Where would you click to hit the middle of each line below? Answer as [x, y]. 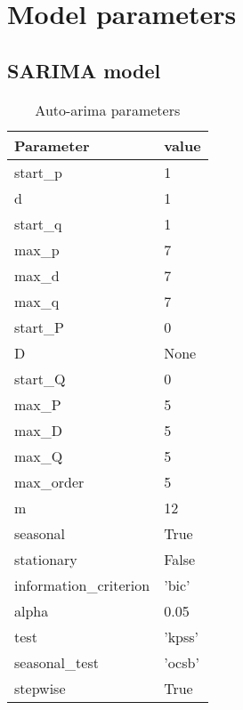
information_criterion [82, 585]
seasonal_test [57, 662]
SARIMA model [84, 70]
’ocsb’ [182, 662]
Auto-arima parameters [108, 109]
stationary [46, 559]
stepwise [40, 688]
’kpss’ [182, 636]
